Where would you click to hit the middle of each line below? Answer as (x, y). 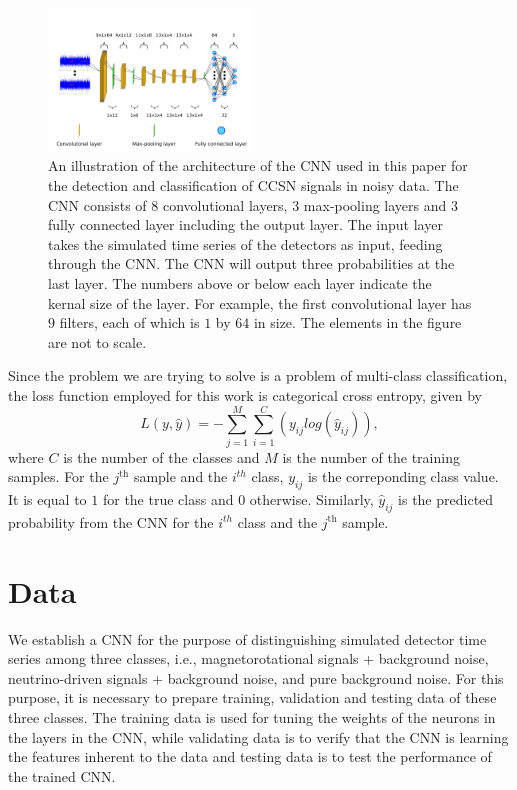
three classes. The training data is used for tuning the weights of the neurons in (252, 717)
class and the (277, 521)
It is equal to (47, 499)
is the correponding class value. (403, 476)
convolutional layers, (225, 204)
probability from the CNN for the (111, 521)
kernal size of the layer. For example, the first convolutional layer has (260, 302)
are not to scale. (97, 341)
